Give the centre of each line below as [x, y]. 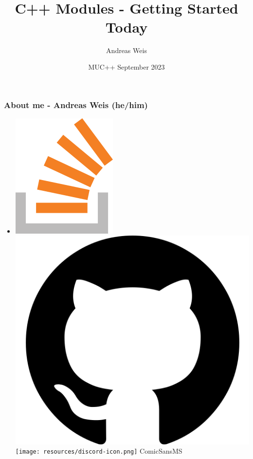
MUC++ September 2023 [126, 66]
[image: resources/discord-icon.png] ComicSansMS [99, 451]
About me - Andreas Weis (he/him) [76, 104]
